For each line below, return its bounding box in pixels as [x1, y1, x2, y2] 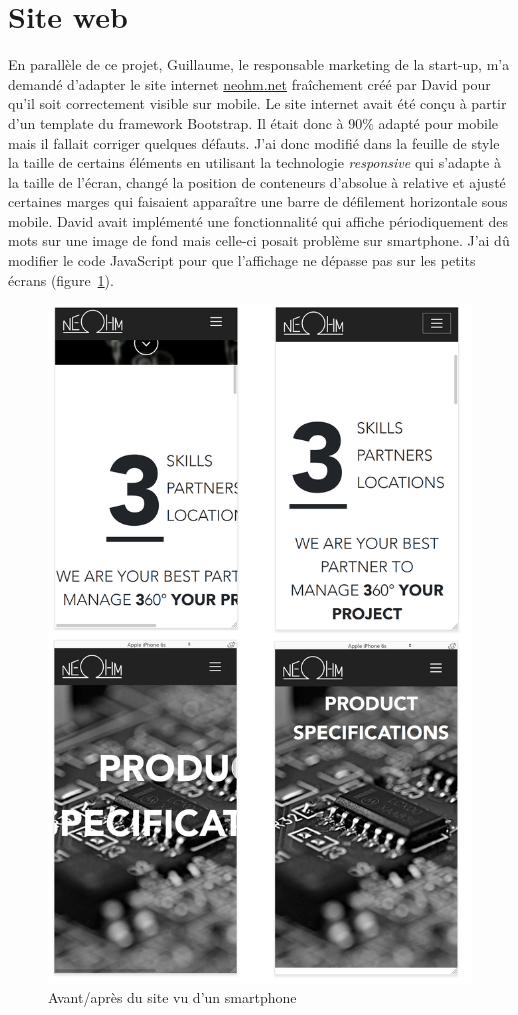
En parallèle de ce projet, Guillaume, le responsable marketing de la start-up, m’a [8, 54, 510, 75]
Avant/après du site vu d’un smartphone [48, 987, 297, 1008]
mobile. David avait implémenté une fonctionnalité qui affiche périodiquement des [8, 210, 509, 231]
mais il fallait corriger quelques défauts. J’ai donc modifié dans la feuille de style [8, 132, 500, 153]
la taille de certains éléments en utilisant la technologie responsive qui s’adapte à [8, 152, 501, 173]
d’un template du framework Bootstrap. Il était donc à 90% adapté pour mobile [8, 112, 499, 133]
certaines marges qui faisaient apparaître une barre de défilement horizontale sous [8, 191, 508, 212]
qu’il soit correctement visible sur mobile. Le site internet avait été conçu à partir [8, 93, 507, 114]
